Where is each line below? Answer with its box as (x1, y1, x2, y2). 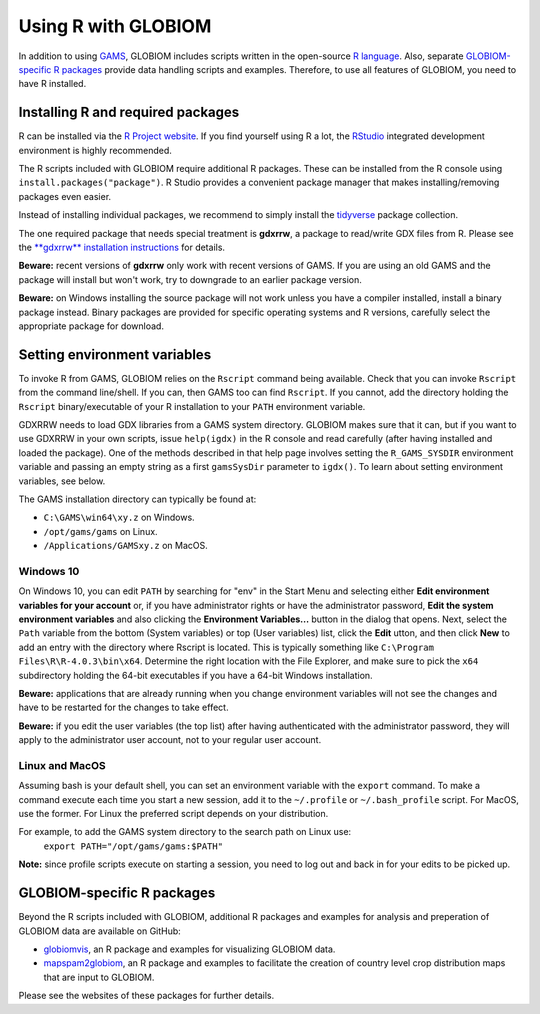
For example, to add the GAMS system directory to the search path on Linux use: (18, 826, 352, 838)
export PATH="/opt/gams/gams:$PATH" (43, 840, 224, 852)
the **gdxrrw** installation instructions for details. (18, 241, 225, 253)
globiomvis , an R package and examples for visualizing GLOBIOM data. (43, 943, 336, 955)
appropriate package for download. (18, 320, 165, 332)
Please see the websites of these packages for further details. (18, 990, 275, 1002)
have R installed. (18, 78, 87, 90)
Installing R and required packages (18, 104, 240, 121)
